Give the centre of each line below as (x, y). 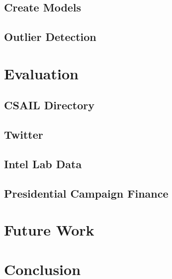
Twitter (24, 135)
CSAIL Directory (49, 105)
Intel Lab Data (43, 163)
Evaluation (41, 73)
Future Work (49, 230)
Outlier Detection (50, 37)
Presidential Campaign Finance (86, 193)
